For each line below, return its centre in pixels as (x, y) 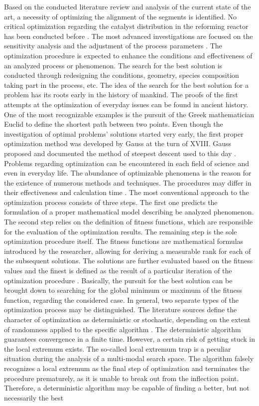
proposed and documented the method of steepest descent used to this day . (120, 153)
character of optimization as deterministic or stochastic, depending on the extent (127, 319)
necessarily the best (34, 397)
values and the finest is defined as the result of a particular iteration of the (118, 271)
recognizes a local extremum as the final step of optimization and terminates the (127, 368)
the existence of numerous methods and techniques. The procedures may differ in (128, 182)
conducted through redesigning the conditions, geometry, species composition (122, 75)
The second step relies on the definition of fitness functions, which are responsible (129, 222)
